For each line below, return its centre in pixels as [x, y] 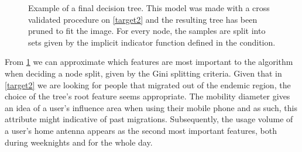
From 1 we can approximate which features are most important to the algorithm [149, 62]
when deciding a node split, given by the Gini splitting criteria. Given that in [143, 73]
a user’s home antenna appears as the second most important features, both [141, 130]
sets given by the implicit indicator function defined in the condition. [152, 42]
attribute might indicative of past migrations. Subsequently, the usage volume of [149, 119]
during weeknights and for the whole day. [79, 142]
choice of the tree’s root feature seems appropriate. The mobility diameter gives [147, 96]
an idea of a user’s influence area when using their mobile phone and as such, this [151, 107]
